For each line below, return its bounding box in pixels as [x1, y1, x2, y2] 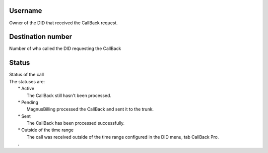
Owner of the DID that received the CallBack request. [9, 20, 118, 26]
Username [9, 6, 42, 15]
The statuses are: [9, 78, 45, 84]
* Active [18, 86, 35, 92]
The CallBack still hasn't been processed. [26, 92, 112, 99]
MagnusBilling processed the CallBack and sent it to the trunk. [26, 106, 154, 112]
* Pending [18, 99, 39, 105]
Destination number [9, 33, 72, 41]
